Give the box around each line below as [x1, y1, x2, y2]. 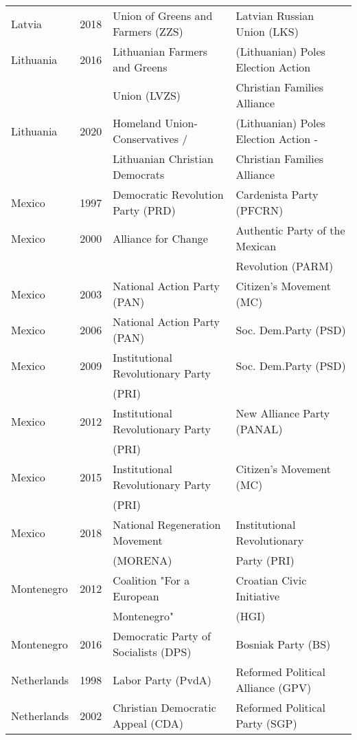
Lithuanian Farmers [113, 43, 208, 59]
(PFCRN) [235, 202, 284, 218]
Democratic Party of [113, 628, 211, 644]
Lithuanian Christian [113, 151, 214, 166]
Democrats [113, 166, 165, 182]
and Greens [113, 59, 168, 75]
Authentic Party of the [235, 222, 345, 238]
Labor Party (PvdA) [113, 671, 212, 688]
